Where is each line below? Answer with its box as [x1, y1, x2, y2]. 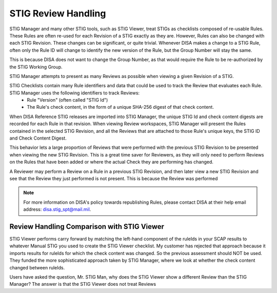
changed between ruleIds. [9, 264, 65, 270]
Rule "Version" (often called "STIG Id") [27, 97, 108, 103]
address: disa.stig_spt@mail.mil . [23, 206, 91, 212]
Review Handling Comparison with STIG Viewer [9, 222, 164, 231]
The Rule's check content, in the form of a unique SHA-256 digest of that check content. [27, 104, 214, 110]
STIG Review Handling [9, 8, 106, 19]
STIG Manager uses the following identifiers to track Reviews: [9, 90, 140, 96]
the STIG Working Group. [9, 64, 63, 70]
